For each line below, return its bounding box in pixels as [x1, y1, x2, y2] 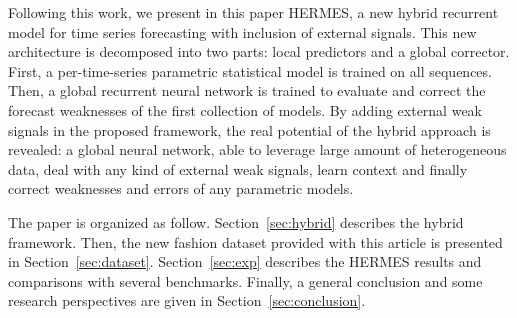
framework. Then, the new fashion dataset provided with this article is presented [8, 231, 503, 252]
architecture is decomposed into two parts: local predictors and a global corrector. [8, 41, 510, 62]
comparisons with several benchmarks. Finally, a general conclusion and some [8, 270, 483, 291]
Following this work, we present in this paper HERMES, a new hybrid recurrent [8, 2, 499, 22]
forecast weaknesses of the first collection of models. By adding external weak [8, 99, 482, 120]
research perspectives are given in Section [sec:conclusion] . [8, 290, 366, 311]
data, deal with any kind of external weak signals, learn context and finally [8, 158, 468, 179]
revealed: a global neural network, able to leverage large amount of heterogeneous [8, 139, 507, 160]
